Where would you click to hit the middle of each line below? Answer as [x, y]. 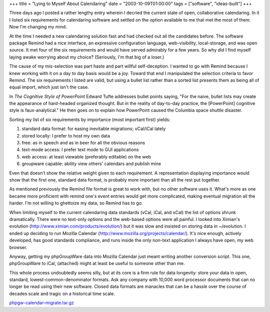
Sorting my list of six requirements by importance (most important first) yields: [90, 119]
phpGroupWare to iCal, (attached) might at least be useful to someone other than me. [97, 263]
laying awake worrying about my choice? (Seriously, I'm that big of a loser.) [87, 57]
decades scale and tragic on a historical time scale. [62, 293]
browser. [18, 247]
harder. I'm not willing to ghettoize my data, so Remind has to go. [76, 203]
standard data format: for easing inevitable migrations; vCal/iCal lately [94, 129]
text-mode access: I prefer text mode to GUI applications [80, 149]
